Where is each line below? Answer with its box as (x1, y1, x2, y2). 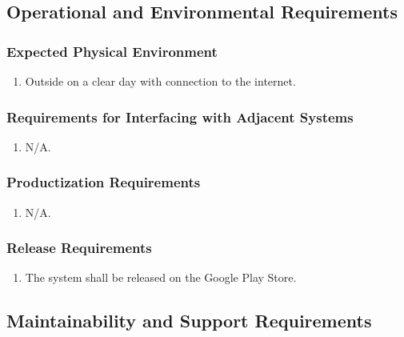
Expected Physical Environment (6, 41, 218, 61)
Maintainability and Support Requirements (6, 308, 372, 333)
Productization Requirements (6, 172, 201, 192)
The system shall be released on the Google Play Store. (25, 269, 297, 286)
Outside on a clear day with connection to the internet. (25, 73, 296, 89)
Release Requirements (6, 238, 152, 258)
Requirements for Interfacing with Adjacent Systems (6, 106, 354, 126)
